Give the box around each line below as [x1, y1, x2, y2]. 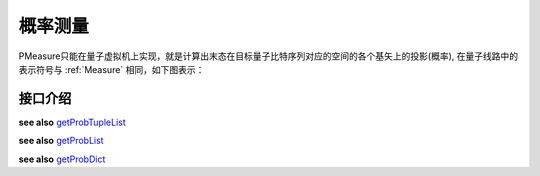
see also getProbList [18, 135, 104, 147]
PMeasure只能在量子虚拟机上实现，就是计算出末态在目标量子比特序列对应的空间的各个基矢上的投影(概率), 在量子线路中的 [18, 50, 519, 62]
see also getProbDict [18, 153, 106, 165]
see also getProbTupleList [18, 116, 126, 128]
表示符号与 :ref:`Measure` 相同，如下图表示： [18, 63, 205, 75]
